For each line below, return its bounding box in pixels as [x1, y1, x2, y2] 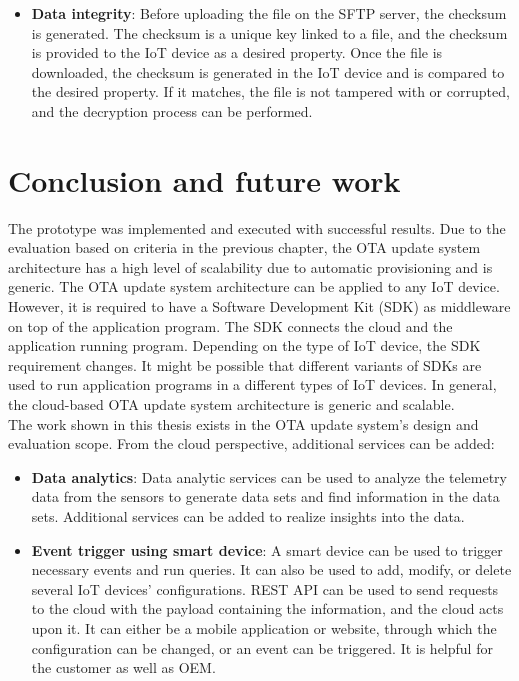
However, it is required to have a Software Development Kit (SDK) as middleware [8, 296, 511, 317]
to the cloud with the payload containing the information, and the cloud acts [31, 598, 504, 619]
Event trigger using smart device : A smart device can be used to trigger [31, 539, 503, 560]
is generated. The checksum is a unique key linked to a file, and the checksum [31, 22, 508, 43]
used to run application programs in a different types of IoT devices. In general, [8, 374, 497, 395]
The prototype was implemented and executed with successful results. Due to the [8, 217, 506, 238]
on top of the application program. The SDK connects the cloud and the [8, 315, 453, 336]
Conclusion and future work [8, 159, 401, 200]
